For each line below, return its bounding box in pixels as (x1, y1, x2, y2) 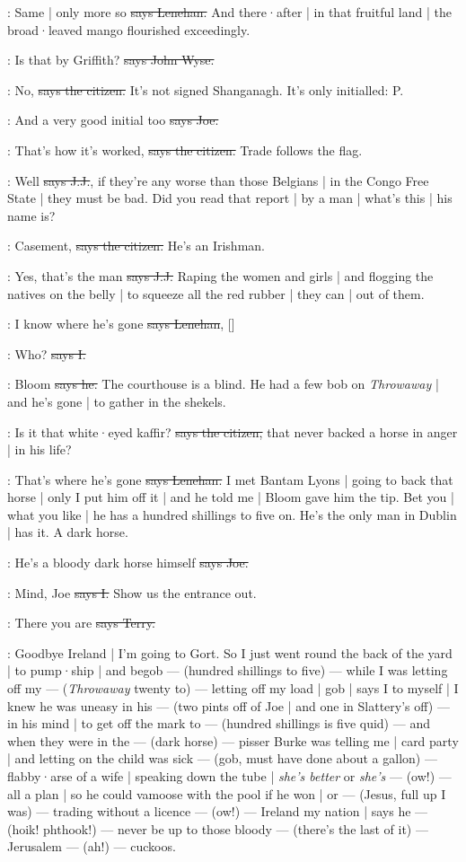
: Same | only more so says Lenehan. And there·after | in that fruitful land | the (7, 3, 452, 21)
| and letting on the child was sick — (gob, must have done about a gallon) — (7, 749, 437, 768)
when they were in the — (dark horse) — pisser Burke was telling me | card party (7, 731, 459, 750)
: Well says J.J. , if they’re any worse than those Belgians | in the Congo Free (7, 171, 429, 189)
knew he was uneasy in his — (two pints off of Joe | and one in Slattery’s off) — (7, 696, 450, 715)
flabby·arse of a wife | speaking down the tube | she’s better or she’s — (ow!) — (7, 767, 452, 785)
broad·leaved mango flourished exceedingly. (7, 20, 251, 39)
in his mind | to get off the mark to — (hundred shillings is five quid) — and (7, 714, 430, 733)
